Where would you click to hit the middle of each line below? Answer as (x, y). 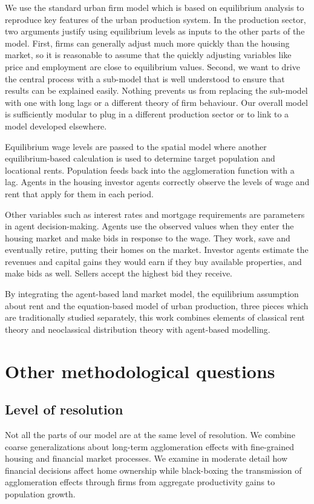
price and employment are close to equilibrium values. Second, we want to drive (152, 66)
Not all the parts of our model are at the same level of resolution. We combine (150, 435)
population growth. (40, 493)
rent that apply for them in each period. (79, 193)
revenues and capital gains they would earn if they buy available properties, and (153, 261)
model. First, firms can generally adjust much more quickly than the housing (147, 43)
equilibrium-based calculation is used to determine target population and (140, 158)
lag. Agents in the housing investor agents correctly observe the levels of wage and (157, 182)
